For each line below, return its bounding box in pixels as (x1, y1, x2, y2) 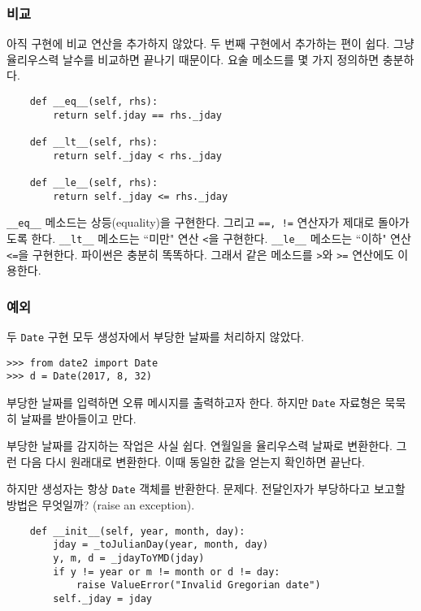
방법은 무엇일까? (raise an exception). (7, 496, 195, 513)
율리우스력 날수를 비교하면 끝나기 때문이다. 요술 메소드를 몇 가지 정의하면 (7, 50, 380, 67)
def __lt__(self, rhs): (29, 136, 158, 148)
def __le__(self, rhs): (29, 176, 158, 188)
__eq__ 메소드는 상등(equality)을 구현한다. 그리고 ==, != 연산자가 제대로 (7, 214, 375, 231)
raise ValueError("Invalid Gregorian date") (76, 579, 321, 591)
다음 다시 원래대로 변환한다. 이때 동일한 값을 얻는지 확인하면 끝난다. (20, 453, 365, 470)
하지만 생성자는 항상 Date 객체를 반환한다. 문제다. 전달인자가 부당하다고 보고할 (7, 480, 406, 497)
